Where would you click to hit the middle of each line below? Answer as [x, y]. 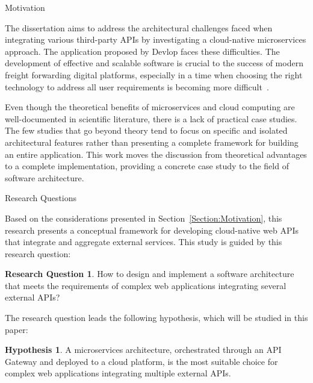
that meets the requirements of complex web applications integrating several [146, 285]
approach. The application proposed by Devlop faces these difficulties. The [142, 51]
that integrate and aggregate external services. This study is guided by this [144, 242]
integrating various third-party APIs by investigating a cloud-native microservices [156, 39]
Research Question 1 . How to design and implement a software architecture [150, 274]
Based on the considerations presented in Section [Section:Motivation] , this [144, 218]
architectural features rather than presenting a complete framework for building [152, 142]
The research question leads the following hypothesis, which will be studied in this [156, 318]
